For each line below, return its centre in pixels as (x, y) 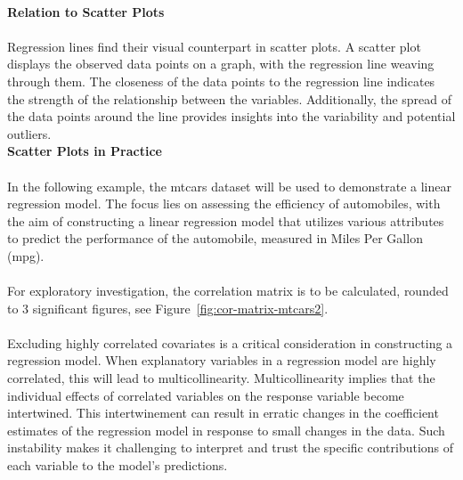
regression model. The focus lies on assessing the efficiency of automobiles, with (224, 203)
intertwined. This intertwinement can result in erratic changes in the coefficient (223, 413)
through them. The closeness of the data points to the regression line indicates (221, 81)
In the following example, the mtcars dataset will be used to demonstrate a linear (229, 186)
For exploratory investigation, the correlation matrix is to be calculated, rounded (228, 291)
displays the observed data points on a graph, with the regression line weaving (221, 64)
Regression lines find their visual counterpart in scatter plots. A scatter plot (214, 46)
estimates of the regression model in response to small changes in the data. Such (226, 430)
